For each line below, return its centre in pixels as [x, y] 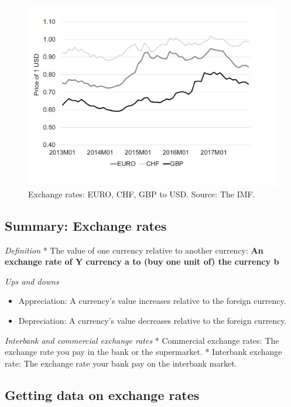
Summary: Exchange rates [86, 225]
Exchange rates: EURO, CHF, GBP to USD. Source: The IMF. [142, 194]
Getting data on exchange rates [102, 394]
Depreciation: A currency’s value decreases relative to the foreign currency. [153, 321]
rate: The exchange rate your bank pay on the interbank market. [121, 363]
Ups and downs [32, 281]
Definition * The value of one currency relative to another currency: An [134, 250]
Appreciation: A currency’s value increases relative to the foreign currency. [152, 301]
